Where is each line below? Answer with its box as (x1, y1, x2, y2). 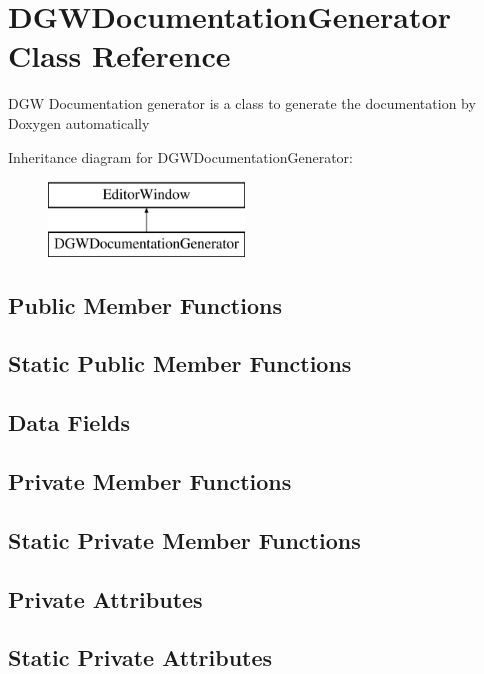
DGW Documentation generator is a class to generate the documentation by (8, 93, 476, 114)
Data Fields (8, 407, 131, 438)
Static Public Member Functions (8, 348, 352, 379)
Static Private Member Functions (8, 524, 361, 555)
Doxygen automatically (8, 112, 150, 133)
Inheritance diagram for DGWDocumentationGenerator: (8, 146, 353, 167)
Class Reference (8, 35, 231, 76)
